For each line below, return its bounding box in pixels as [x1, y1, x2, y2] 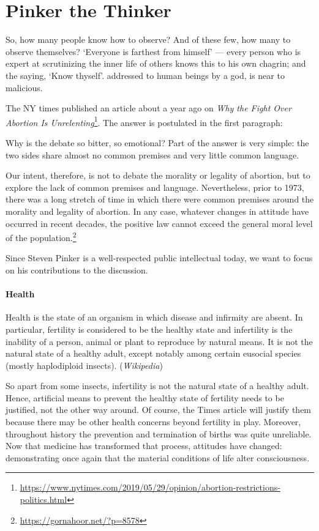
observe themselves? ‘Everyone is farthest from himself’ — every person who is [6, 45, 301, 58]
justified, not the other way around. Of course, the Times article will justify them [6, 403, 312, 416]
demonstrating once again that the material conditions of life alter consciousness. [6, 451, 310, 464]
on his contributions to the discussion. [6, 263, 148, 276]
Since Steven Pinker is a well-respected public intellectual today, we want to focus [6, 251, 313, 264]
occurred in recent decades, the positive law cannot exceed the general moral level [6, 217, 313, 229]
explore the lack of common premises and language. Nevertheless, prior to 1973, [6, 180, 304, 193]
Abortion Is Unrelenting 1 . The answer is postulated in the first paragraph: [6, 114, 283, 128]
